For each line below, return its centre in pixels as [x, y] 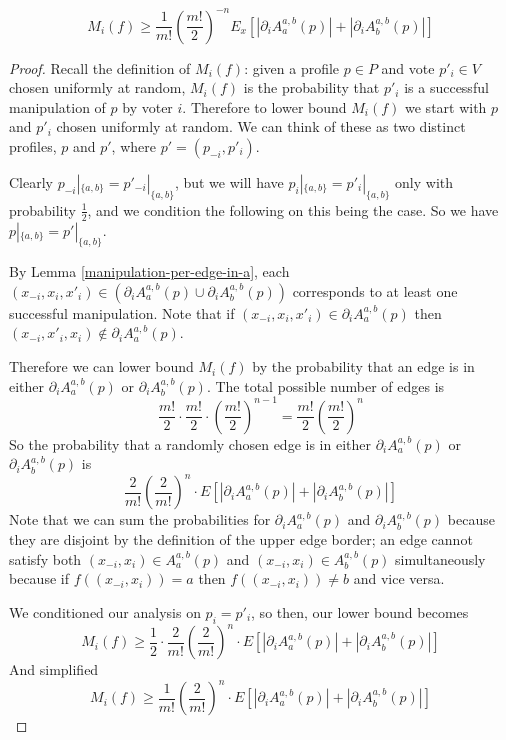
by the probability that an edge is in [363, 366]
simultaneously [440, 558]
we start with [446, 106]
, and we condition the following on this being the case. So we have [293, 209]
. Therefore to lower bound [264, 106]
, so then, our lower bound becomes [360, 611]
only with [424, 181]
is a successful [446, 87]
